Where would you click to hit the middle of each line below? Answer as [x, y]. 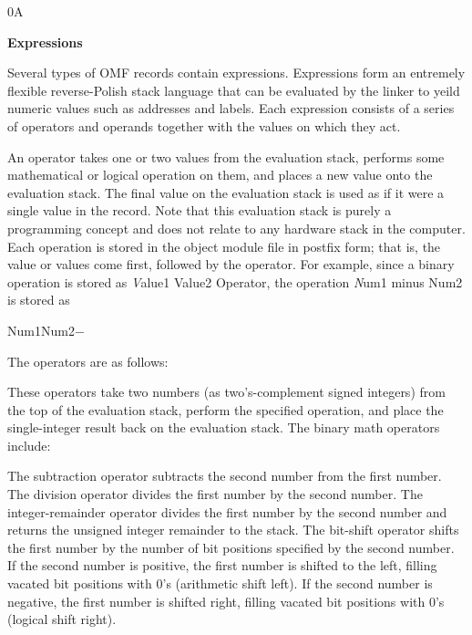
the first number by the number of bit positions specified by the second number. [231, 547]
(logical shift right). [62, 619]
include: [29, 445]
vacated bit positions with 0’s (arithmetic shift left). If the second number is [220, 583]
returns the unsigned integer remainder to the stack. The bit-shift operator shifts [233, 530]
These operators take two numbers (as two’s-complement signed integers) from [226, 392]
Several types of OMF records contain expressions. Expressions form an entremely [236, 73]
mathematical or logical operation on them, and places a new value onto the [220, 175]
